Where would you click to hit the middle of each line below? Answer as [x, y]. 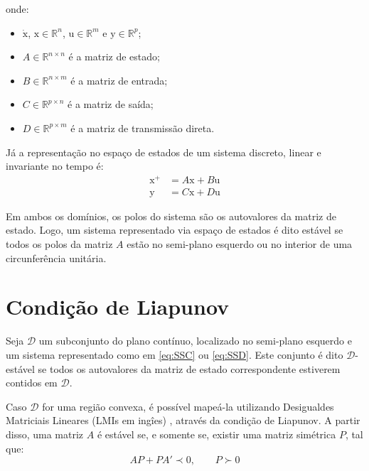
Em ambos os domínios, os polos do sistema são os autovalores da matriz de [171, 216]
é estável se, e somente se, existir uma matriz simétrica [216, 434]
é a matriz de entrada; [119, 80]
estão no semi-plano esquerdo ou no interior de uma [240, 244]
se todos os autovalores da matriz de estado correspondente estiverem [189, 368]
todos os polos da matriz [59, 244]
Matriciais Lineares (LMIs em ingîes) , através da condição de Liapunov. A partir [183, 420]
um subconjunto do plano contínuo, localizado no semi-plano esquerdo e [195, 341]
